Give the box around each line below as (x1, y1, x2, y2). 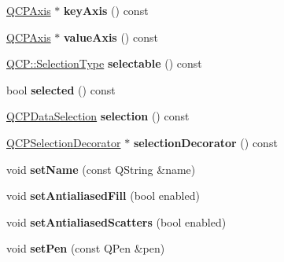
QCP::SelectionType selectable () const (6, 55, 202, 72)
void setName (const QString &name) (6, 161, 196, 177)
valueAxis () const (64, 28, 158, 45)
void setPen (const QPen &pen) (6, 240, 165, 256)
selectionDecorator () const (133, 134, 278, 150)
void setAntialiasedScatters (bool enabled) (6, 213, 227, 230)
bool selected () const (6, 81, 116, 98)
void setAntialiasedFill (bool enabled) (6, 187, 200, 204)
